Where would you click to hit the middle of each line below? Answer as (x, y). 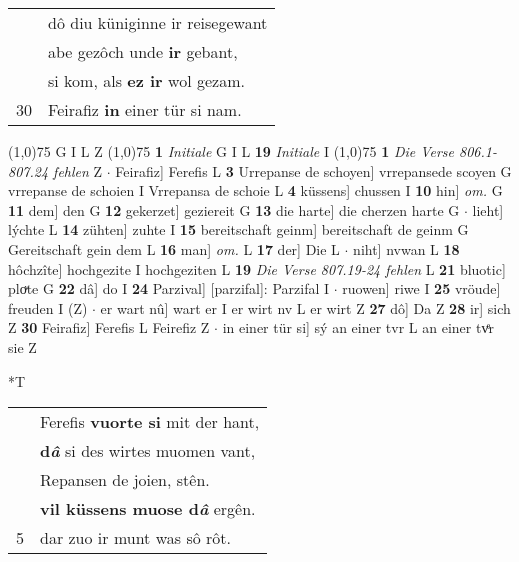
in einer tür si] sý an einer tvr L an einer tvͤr (358, 327)
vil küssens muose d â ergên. (148, 509)
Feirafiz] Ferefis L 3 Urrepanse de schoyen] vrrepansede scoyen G (313, 170)
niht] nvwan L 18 (406, 248)
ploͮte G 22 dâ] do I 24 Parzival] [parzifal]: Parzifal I (169, 288)
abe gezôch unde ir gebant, (143, 51)
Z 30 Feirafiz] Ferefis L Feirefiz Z (109, 327)
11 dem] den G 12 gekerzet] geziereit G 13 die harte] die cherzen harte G (234, 209)
